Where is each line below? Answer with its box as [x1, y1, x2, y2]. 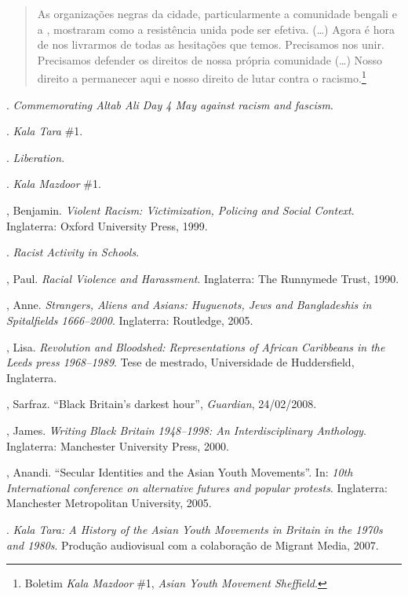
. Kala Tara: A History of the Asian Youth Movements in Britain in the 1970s [6, 521, 383, 537]
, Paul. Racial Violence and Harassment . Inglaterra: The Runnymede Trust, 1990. [6, 270, 399, 286]
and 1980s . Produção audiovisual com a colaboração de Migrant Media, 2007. [6, 536, 379, 553]
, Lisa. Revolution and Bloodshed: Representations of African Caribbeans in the [6, 338, 385, 355]
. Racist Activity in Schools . [6, 244, 140, 260]
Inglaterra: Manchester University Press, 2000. [6, 437, 229, 454]
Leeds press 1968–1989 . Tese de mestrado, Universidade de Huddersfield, [6, 354, 355, 370]
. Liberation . [6, 149, 65, 165]
